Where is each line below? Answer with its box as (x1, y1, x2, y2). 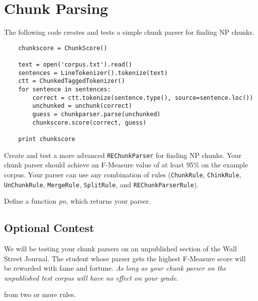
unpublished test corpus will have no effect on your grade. (4, 272, 178, 283)
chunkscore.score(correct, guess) (32, 119, 147, 126)
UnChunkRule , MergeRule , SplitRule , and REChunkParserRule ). (4, 179, 199, 189)
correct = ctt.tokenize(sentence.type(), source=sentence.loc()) (32, 94, 254, 101)
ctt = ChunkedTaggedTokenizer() (18, 77, 125, 85)
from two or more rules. (4, 289, 76, 300)
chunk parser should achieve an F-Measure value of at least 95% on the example (4, 159, 248, 170)
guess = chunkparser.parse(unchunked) (32, 110, 161, 118)
